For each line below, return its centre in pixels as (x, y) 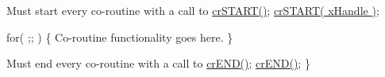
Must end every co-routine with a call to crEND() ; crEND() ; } (158, 63)
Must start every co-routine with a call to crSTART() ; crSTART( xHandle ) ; (193, 10)
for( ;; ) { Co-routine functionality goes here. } (120, 37)
